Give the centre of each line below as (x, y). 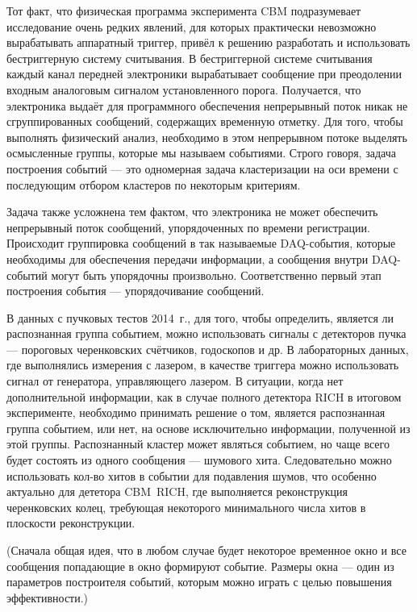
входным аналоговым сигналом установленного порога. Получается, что (184, 89)
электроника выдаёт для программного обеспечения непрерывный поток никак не (207, 105)
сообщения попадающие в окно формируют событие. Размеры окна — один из (200, 566)
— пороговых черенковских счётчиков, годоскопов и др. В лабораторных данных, (208, 349)
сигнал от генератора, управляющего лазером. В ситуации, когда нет (175, 381)
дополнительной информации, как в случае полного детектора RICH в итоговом (204, 396)
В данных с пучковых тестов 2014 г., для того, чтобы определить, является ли (200, 317)
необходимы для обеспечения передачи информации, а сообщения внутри (188, 258)
